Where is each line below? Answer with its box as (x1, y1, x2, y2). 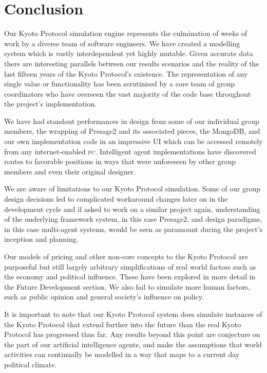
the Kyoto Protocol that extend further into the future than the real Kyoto (4, 318, 241, 329)
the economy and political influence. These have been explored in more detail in (4, 271, 256, 282)
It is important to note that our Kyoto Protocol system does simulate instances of (4, 308, 262, 319)
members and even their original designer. (4, 166, 136, 176)
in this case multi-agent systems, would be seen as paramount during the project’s (4, 223, 263, 234)
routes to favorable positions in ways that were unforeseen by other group (4, 156, 236, 167)
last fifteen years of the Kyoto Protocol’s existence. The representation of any (4, 68, 248, 79)
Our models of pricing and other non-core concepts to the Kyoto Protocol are (4, 251, 248, 261)
